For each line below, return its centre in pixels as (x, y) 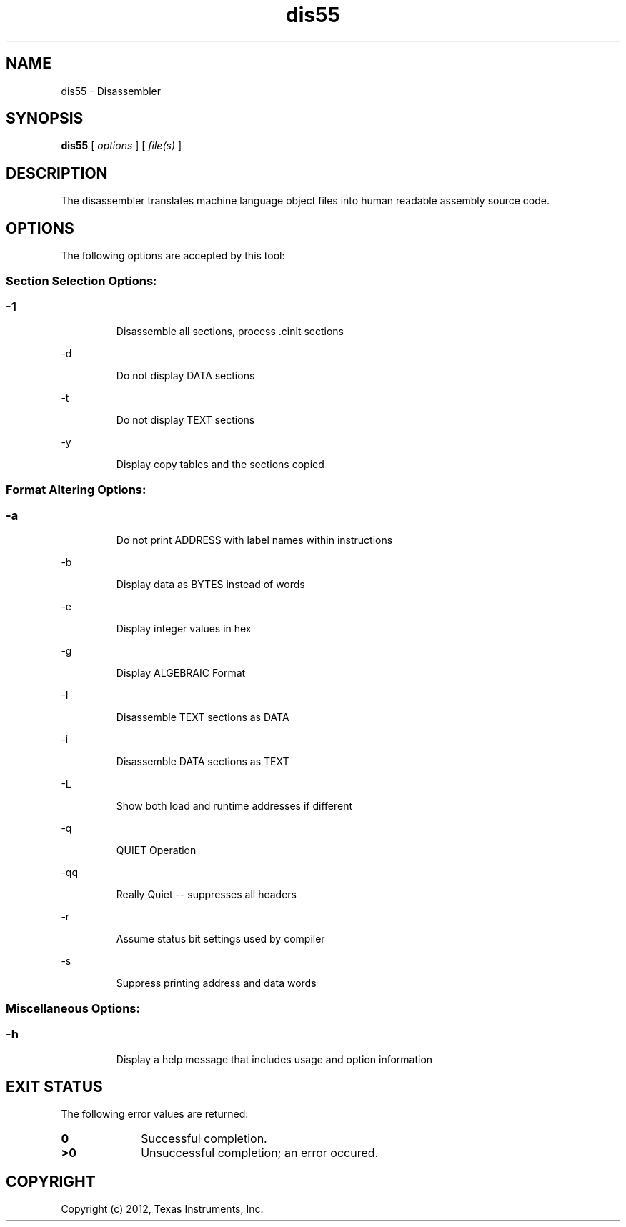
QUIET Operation (156, 850)
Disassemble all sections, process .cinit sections (230, 332)
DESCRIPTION (57, 173)
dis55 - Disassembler (111, 91)
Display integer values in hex (184, 629)
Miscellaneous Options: (73, 1008)
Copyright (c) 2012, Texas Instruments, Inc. (162, 1209)
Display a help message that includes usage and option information (274, 1059)
